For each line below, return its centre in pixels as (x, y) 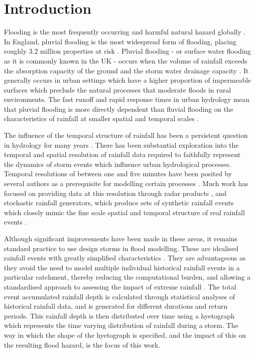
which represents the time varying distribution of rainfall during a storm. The (121, 325)
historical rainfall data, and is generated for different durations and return (116, 306)
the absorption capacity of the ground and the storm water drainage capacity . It (126, 70)
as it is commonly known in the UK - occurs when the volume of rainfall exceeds (126, 60)
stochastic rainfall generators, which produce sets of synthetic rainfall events (119, 203)
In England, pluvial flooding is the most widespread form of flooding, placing (120, 41)
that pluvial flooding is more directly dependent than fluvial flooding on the (119, 109)
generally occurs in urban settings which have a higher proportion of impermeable (127, 80)
